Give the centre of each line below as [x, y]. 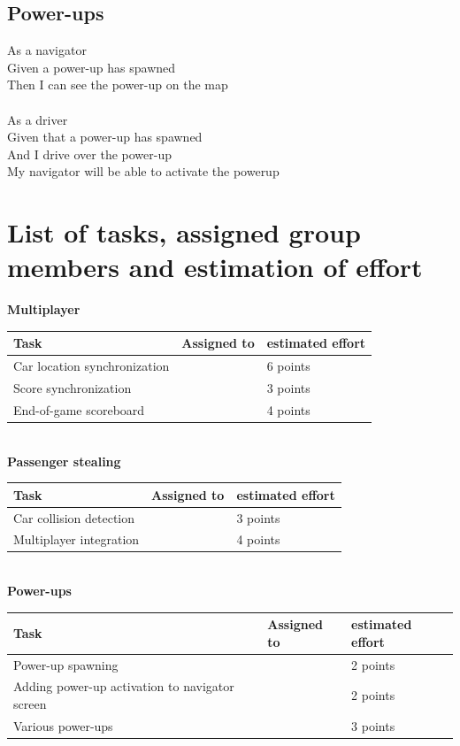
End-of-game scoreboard [79, 409]
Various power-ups [63, 725]
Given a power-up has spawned [92, 67]
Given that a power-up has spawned [105, 137]
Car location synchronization [92, 366]
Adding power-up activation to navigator [124, 686]
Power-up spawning [66, 664]
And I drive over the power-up [90, 154]
